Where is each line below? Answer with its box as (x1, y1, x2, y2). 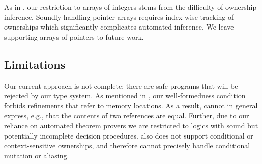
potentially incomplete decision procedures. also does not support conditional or (4, 130, 253, 141)
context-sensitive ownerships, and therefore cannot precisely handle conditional (4, 140, 250, 151)
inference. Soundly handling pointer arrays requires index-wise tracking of (4, 11, 234, 22)
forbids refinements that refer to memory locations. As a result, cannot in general (4, 100, 258, 111)
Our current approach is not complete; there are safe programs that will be (4, 80, 238, 91)
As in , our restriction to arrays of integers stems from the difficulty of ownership (4, 2, 257, 12)
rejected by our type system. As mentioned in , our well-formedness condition (4, 90, 246, 101)
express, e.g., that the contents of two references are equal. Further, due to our (4, 110, 249, 121)
